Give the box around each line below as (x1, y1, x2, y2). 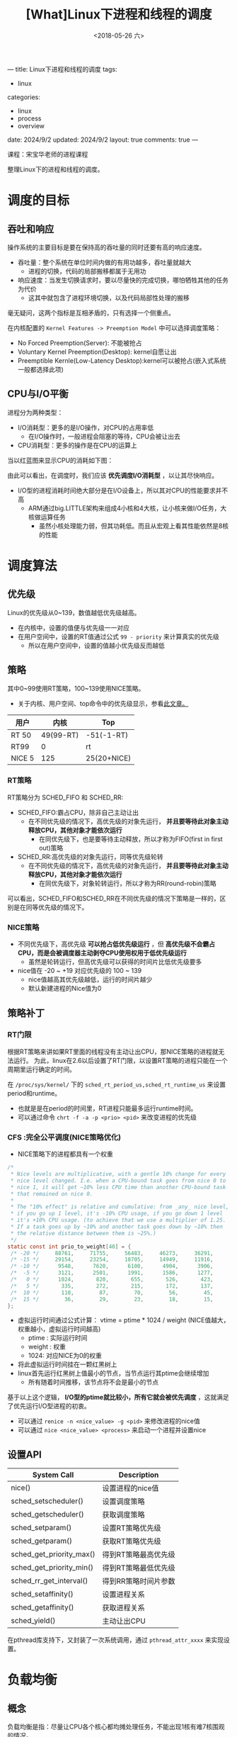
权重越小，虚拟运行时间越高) (17, 1325, 101, 1333)
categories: (7, 93, 40, 101)
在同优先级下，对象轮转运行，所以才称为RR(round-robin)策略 (38, 879, 217, 887)
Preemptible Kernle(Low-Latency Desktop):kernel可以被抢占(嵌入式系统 (17, 356, 226, 365)
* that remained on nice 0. (10, 1190, 93, 1198)
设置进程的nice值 (102, 1483, 159, 1493)
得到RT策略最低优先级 (102, 1563, 175, 1573)
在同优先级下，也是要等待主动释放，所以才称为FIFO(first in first (38, 834, 223, 843)
